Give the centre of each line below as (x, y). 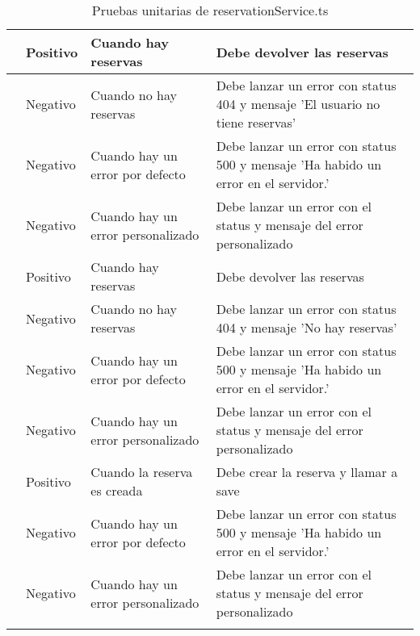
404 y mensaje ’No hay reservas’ (307, 327)
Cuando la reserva (142, 472)
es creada (117, 490)
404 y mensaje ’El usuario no (298, 104)
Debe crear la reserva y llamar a (307, 472)
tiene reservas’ (256, 122)
